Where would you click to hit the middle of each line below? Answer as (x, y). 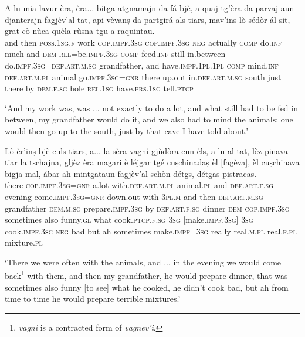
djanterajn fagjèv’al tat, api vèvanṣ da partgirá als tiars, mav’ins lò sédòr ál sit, (148, 19)
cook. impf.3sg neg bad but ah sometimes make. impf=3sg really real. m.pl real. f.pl (151, 231)
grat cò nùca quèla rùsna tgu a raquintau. (80, 31)
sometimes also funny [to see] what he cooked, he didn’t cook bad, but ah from (147, 287)
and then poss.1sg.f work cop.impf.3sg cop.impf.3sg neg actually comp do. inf (143, 42)
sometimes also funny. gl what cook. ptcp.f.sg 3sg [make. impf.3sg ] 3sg (129, 219)
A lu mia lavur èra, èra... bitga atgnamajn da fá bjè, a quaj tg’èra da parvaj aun (150, 8)
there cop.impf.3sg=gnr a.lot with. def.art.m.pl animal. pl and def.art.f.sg (139, 185)
